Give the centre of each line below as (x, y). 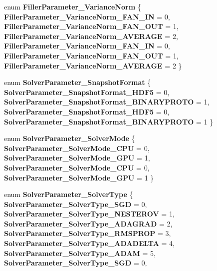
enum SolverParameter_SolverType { (69, 194)
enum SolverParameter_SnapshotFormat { (78, 82)
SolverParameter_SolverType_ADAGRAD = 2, (88, 223)
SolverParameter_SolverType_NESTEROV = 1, (89, 214)
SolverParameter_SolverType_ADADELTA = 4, (89, 243)
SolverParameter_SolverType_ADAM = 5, (80, 253)
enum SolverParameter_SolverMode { (70, 138)
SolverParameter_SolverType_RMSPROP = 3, (88, 233)
